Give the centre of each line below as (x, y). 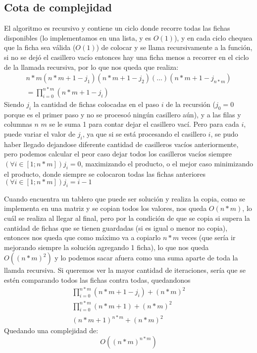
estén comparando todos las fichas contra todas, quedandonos (97, 280)
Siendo (14, 104)
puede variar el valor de (40, 133)
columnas (18, 124)
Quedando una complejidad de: (51, 330)
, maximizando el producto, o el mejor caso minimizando (167, 163)
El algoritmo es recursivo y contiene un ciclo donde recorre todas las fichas (117, 28)
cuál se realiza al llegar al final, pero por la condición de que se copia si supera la (127, 218)
